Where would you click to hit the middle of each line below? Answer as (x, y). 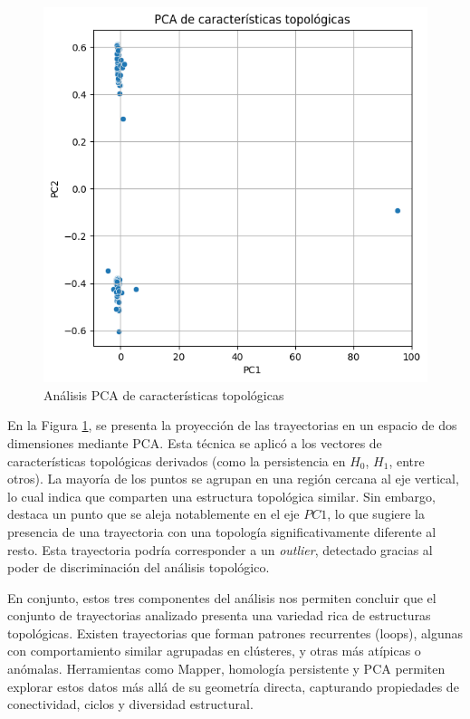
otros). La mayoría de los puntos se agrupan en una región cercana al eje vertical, (233, 479)
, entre (407, 460)
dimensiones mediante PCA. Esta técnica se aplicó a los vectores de (195, 442)
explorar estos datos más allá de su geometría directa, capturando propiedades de (233, 686)
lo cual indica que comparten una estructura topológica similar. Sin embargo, (221, 496)
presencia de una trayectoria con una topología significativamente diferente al (222, 531)
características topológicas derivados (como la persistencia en (177, 460)
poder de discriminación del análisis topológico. (139, 567)
